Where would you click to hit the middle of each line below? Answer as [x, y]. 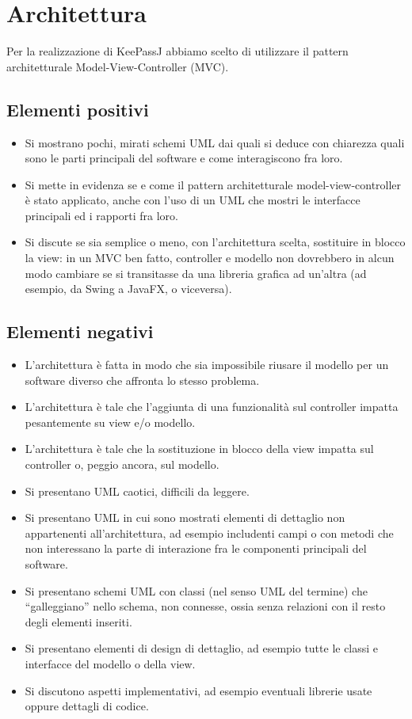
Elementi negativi [80, 331]
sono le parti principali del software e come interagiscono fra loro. [184, 158]
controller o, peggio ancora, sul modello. [122, 464]
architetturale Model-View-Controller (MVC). [118, 66]
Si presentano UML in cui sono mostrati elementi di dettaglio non [185, 517]
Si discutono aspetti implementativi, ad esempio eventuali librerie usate [198, 690]
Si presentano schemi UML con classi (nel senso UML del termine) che [196, 590]
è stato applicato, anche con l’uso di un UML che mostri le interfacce [193, 200]
